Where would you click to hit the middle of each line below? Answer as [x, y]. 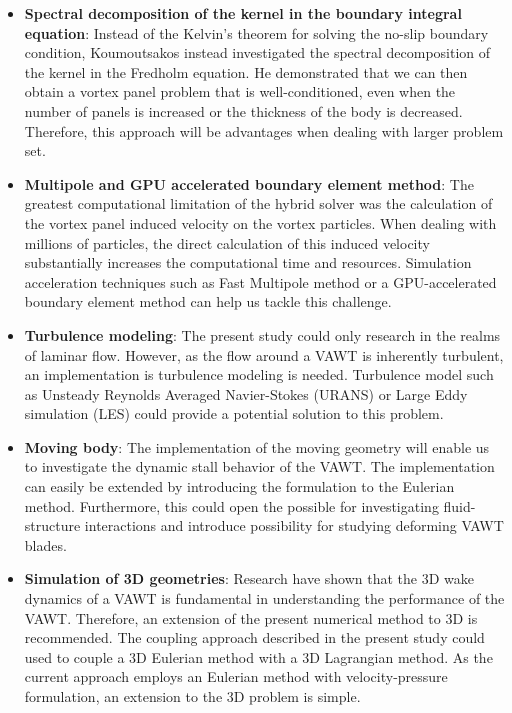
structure [52, 525]
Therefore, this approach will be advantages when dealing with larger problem [264, 130]
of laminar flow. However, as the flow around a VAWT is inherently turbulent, [264, 354]
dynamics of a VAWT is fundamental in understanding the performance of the [264, 598]
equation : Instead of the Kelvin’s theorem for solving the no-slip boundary [256, 32]
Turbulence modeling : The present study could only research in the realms [262, 334]
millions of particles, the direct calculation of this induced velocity [227, 242]
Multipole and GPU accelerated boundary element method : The [249, 183]
